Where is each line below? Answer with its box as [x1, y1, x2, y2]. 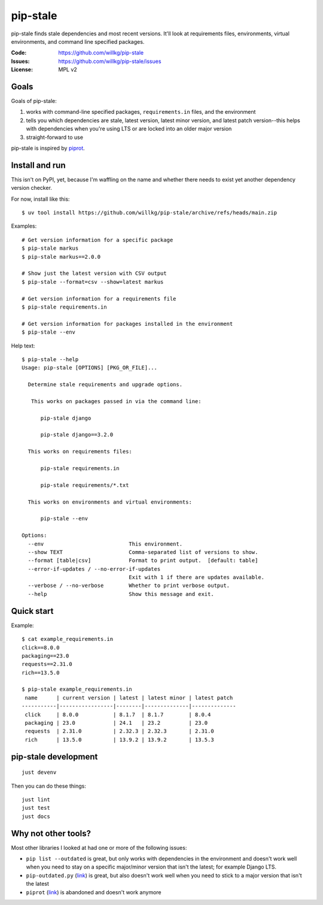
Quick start [11, 606, 54, 616]
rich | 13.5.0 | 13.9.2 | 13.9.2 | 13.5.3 [25, 736, 215, 743]
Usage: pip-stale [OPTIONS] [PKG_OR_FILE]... [22, 364, 158, 371]
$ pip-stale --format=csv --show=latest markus [22, 279, 164, 285]
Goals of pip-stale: [11, 98, 57, 105]
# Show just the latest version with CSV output [22, 270, 167, 277]
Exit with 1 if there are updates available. [129, 574, 265, 581]
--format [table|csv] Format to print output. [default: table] [28, 557, 258, 564]
